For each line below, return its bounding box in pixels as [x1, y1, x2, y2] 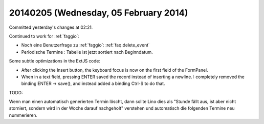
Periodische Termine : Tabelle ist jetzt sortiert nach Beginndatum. [21, 49, 153, 55]
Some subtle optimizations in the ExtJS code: [9, 58, 100, 64]
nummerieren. [9, 112, 38, 118]
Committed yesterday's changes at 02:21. [9, 24, 93, 30]
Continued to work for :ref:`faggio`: [9, 33, 80, 39]
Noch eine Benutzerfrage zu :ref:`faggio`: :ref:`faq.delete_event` [21, 42, 150, 48]
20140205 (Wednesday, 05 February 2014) [9, 7, 188, 18]
